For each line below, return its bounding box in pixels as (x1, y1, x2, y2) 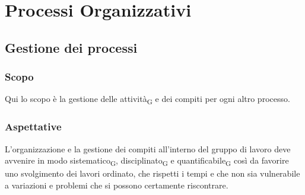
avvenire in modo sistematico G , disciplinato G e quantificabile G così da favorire (5, 154, 289, 168)
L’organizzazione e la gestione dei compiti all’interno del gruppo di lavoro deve (5, 142, 291, 155)
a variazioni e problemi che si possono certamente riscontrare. (5, 179, 228, 191)
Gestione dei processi (5, 38, 138, 56)
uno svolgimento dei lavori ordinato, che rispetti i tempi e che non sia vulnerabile (5, 167, 300, 180)
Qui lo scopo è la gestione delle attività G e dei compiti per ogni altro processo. (5, 92, 290, 107)
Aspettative (5, 119, 62, 134)
